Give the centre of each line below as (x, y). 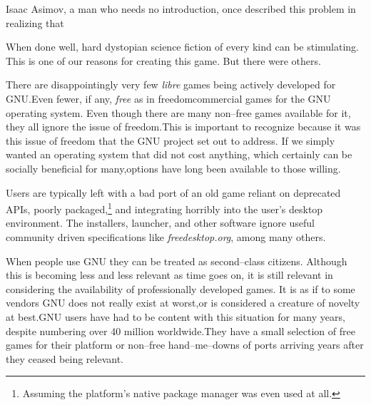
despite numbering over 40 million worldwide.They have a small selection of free (181, 330)
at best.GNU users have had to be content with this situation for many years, (176, 316)
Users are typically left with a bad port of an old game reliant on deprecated (173, 192)
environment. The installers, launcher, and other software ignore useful (161, 223)
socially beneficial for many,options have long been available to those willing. (173, 168)
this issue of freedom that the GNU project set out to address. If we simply (171, 140)
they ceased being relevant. (65, 358)
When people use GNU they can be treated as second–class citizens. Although (177, 261)
